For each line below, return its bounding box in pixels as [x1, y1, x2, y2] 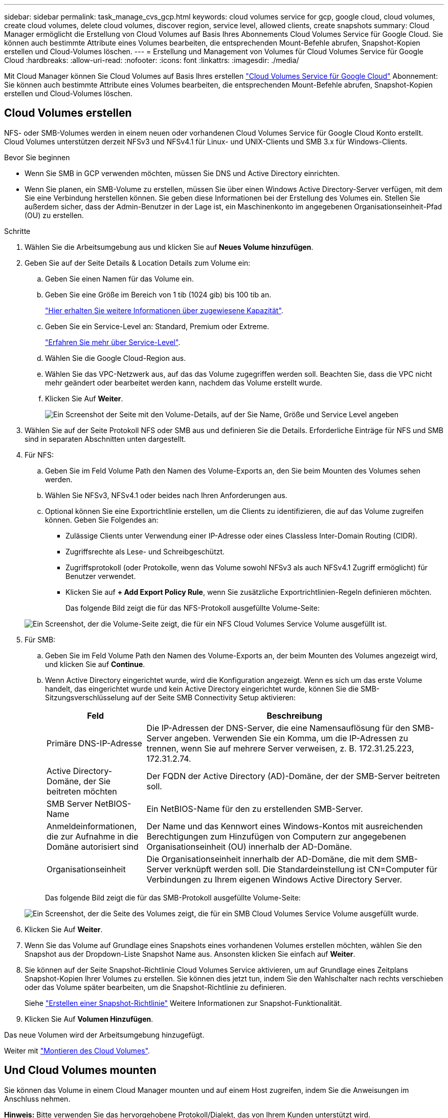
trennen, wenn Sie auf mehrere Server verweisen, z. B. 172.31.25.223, [146, 743, 414, 754]
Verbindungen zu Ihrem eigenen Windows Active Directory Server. [146, 874, 402, 885]
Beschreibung [266, 710, 323, 721]
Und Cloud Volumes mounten [4, 1064, 156, 1077]
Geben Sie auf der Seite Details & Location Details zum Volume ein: [25, 258, 251, 267]
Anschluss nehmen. [4, 1094, 71, 1103]
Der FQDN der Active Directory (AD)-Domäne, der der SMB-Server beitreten [146, 770, 440, 781]
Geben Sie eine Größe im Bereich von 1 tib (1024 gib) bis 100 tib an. [45, 290, 272, 299]
